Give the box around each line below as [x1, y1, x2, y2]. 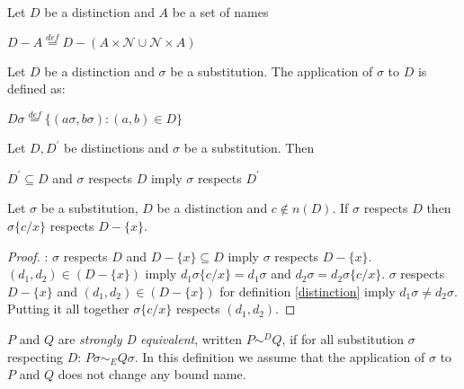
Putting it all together [7, 299, 129, 318]
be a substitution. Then [183, 138, 315, 157]
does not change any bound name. [58, 365, 246, 384]
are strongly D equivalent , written [58, 329, 243, 348]
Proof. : [7, 246, 49, 265]
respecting [7, 347, 63, 366]
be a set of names [172, 3, 269, 21]
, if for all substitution [281, 329, 405, 348]
